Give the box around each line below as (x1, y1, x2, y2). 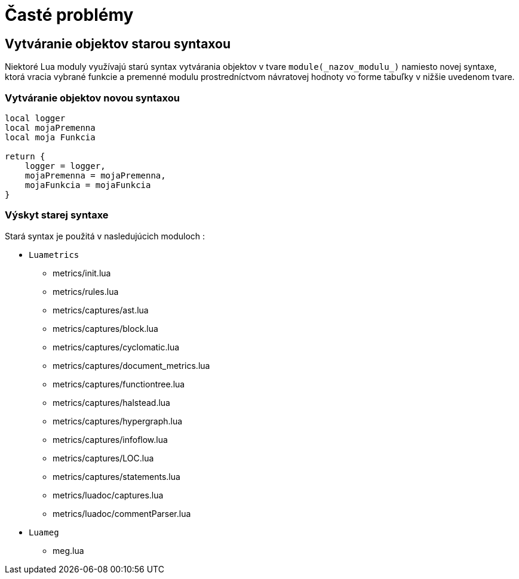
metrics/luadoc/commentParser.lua (53, 508, 191, 519)
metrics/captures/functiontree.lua (53, 378, 185, 389)
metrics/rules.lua (53, 286, 119, 297)
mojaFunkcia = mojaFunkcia (24, 180, 151, 190)
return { (5, 151, 45, 161)
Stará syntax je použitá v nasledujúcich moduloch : (5, 230, 205, 241)
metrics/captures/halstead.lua (53, 397, 170, 408)
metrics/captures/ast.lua (53, 304, 149, 315)
